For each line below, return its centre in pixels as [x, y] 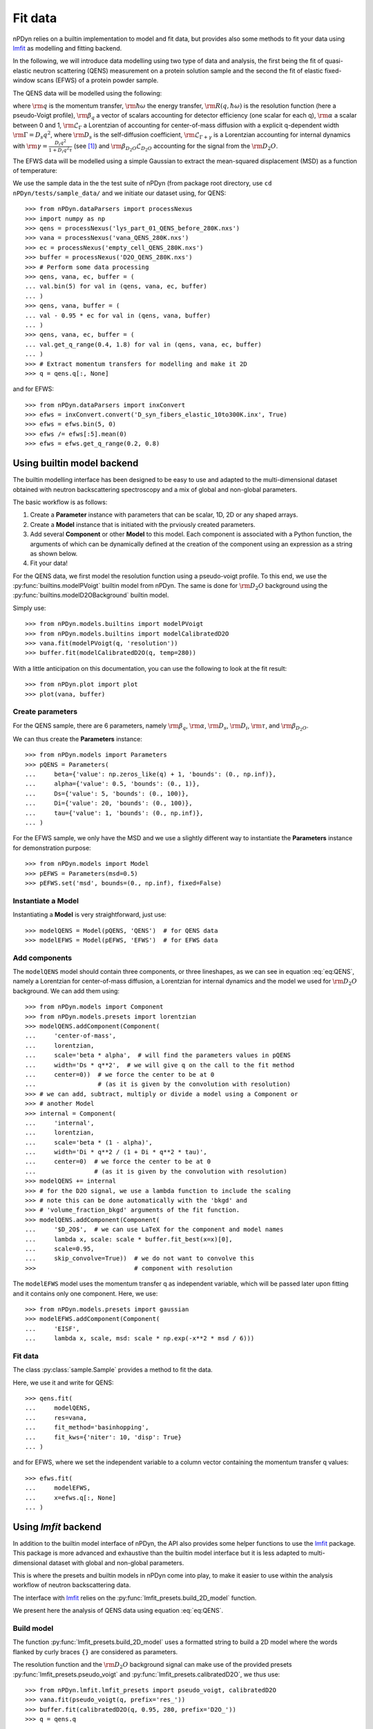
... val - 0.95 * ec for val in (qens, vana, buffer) [118, 315]
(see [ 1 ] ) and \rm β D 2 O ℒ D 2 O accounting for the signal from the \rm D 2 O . [176, 147]
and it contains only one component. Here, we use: [85, 1293]
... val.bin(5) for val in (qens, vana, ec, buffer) [116, 286]
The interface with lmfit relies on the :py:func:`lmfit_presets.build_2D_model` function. [135, 1598]
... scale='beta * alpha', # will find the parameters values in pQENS [158, 1055]
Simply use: [29, 608]
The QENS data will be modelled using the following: [87, 93]
